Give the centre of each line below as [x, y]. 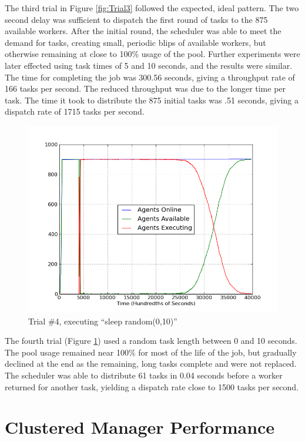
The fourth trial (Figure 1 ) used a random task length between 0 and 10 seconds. [151, 341]
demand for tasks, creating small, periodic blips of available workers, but [135, 42]
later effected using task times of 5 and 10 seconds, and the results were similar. [149, 65]
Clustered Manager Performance [140, 427]
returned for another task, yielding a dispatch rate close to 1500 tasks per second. [152, 386]
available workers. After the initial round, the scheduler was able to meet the [143, 31]
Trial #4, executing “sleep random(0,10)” [103, 321]
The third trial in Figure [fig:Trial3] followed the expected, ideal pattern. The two [152, 8]
